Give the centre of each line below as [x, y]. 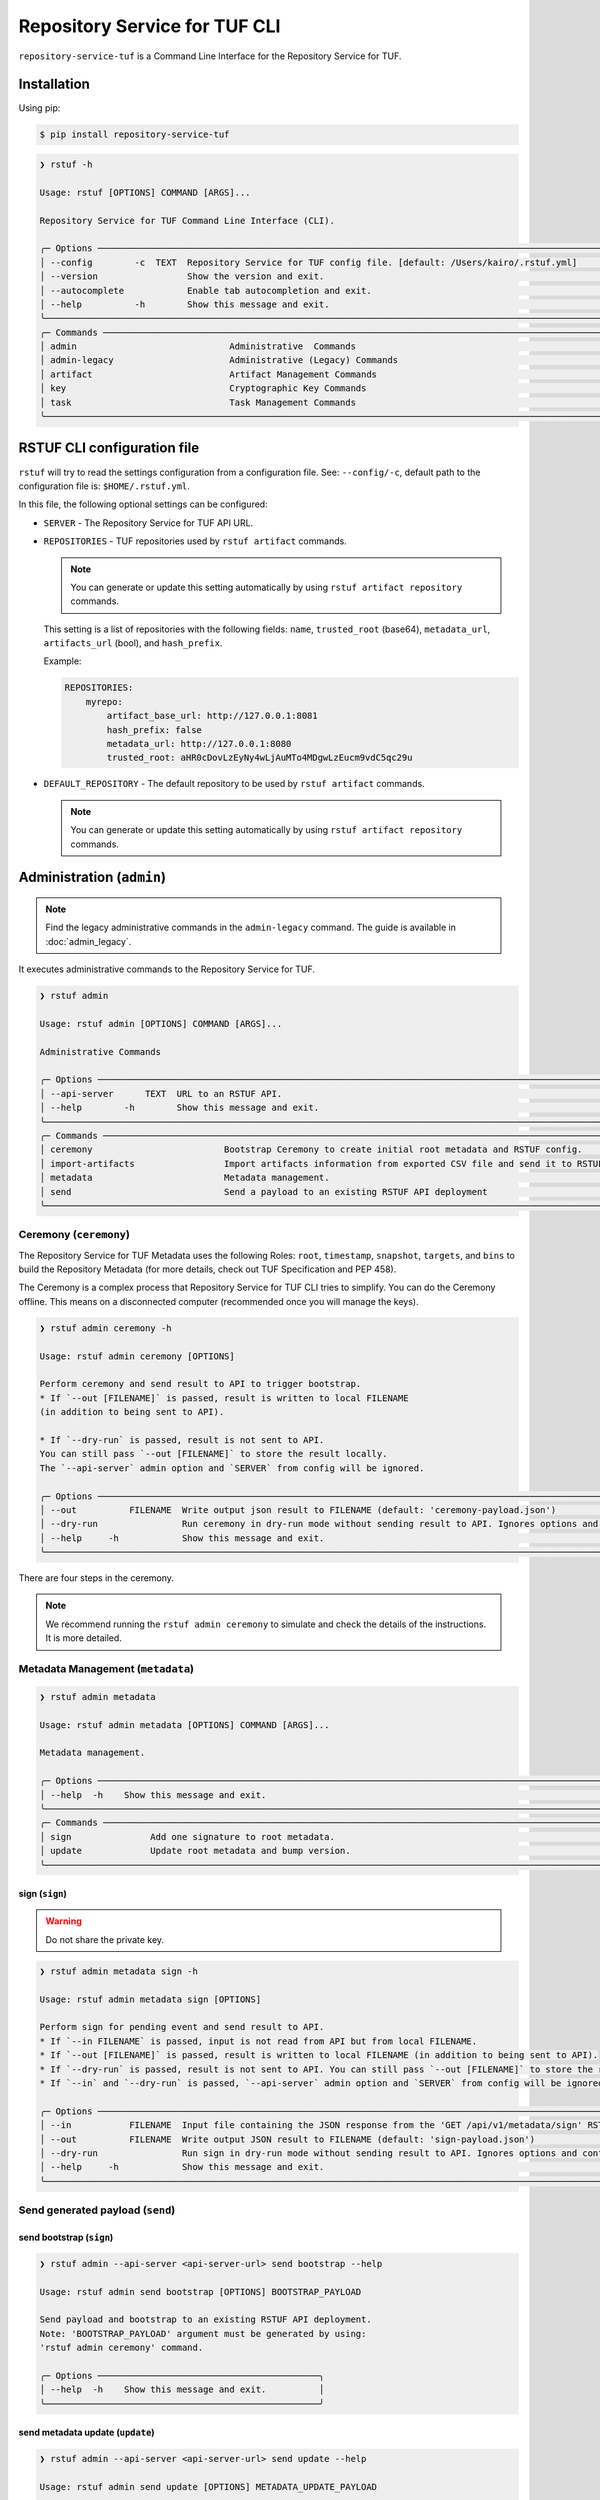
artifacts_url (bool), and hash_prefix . [133, 643]
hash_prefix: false [154, 729]
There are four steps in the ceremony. [96, 1578]
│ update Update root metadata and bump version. [195, 1851]
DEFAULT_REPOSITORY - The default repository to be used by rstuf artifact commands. [234, 784]
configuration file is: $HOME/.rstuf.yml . [104, 486]
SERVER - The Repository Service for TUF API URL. [148, 522]
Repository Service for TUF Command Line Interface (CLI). [187, 220]
